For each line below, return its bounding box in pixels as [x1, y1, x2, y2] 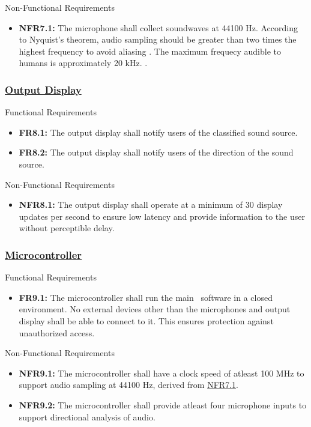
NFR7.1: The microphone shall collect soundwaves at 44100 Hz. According [19, 21, 298, 34]
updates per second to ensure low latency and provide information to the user [19, 210, 305, 222]
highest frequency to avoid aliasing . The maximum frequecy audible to [19, 44, 281, 57]
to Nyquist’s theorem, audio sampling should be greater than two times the [19, 33, 297, 46]
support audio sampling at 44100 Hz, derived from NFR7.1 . [19, 378, 238, 391]
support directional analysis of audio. [19, 410, 155, 423]
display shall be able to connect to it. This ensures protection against [19, 314, 274, 327]
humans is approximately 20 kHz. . [19, 56, 148, 69]
